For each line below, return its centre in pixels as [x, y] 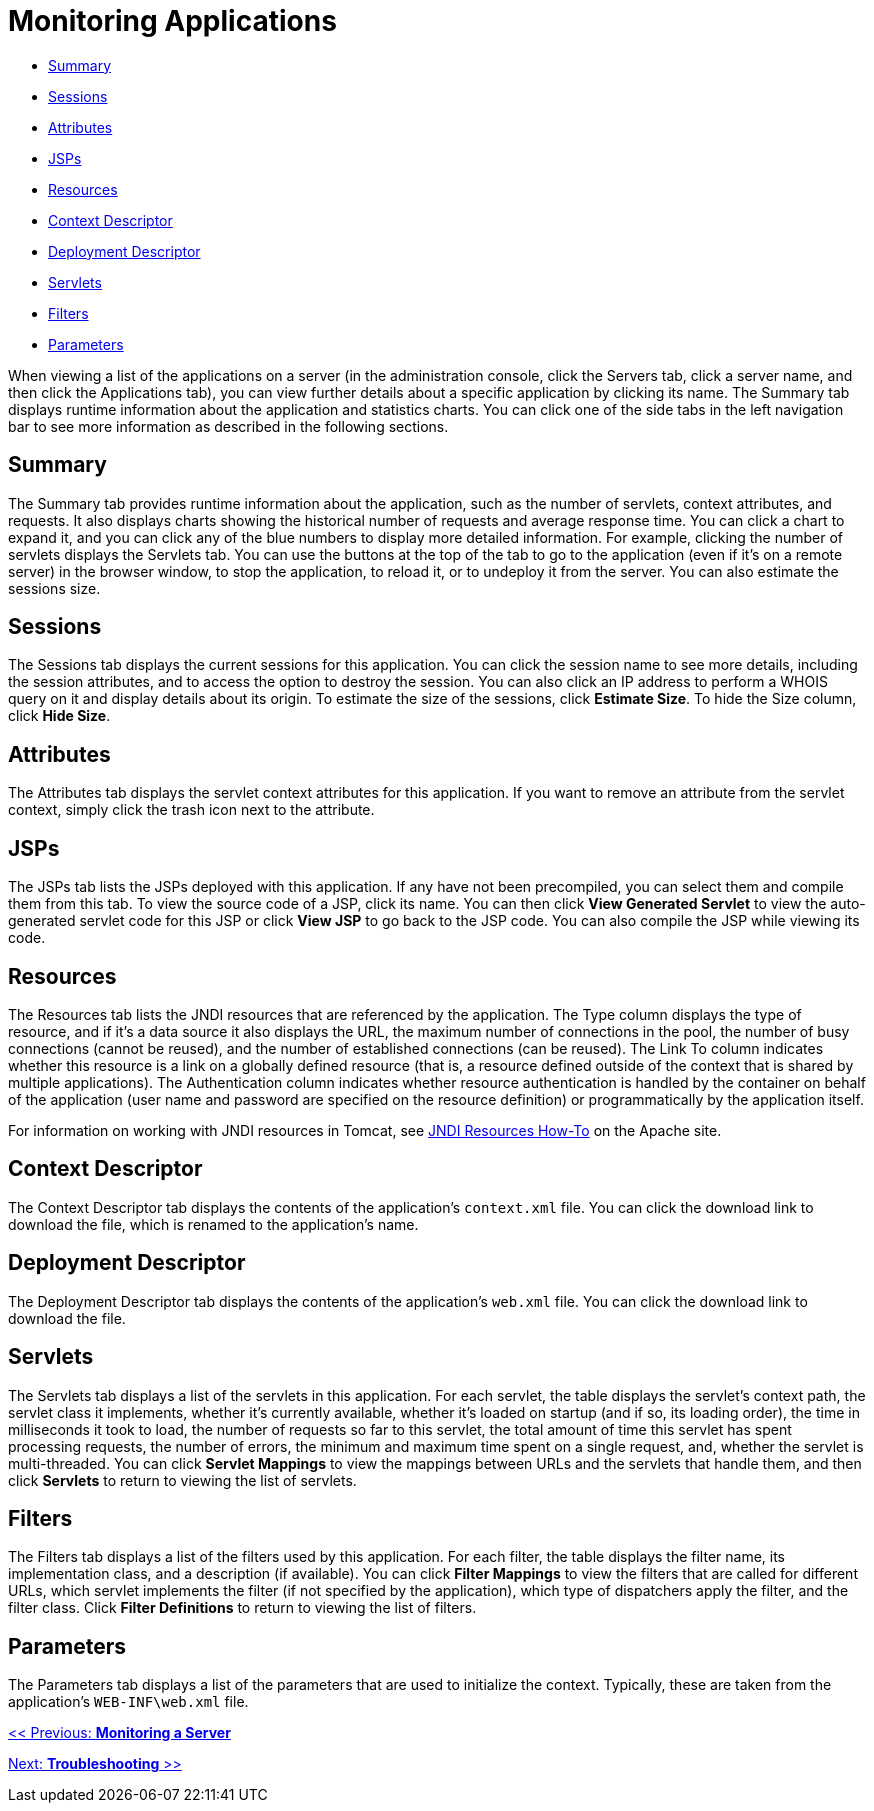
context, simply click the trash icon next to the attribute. [191, 810]
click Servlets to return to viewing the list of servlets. [182, 1480]
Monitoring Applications [172, 21]
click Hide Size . [59, 716]
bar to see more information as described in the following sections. [228, 426]
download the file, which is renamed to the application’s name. [213, 1224]
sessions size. [54, 588]
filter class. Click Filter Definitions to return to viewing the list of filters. [242, 1608]
